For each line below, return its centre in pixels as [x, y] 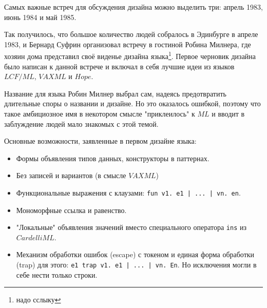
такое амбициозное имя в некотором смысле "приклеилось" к [100, 113]
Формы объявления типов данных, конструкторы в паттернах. [113, 158]
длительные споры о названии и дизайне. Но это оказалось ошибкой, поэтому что [132, 103]
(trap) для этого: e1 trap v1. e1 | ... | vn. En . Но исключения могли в [136, 265]
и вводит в [228, 113]
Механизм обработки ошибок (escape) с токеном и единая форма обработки [135, 254]
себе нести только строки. [57, 274]
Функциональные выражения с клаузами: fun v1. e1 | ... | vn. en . [128, 192]
